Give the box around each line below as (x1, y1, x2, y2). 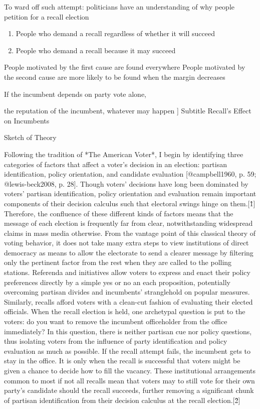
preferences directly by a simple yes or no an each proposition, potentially (4, 277, 231, 287)
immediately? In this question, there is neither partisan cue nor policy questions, (4, 326, 252, 336)
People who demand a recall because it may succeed (16, 45, 176, 55)
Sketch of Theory (4, 132, 57, 143)
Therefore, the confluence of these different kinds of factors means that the (4, 208, 233, 218)
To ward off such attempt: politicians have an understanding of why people (4, 2, 234, 12)
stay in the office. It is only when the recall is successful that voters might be (4, 355, 240, 366)
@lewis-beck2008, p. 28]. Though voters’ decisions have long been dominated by (4, 178, 248, 189)
